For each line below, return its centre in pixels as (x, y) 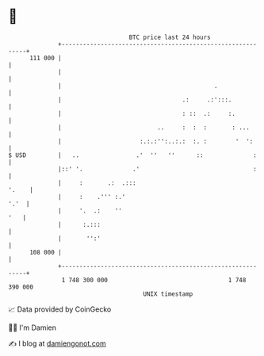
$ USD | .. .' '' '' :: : (133, 155)
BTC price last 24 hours (170, 37)
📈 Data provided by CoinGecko (60, 309)
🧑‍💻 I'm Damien (33, 327)
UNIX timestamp (168, 294)
